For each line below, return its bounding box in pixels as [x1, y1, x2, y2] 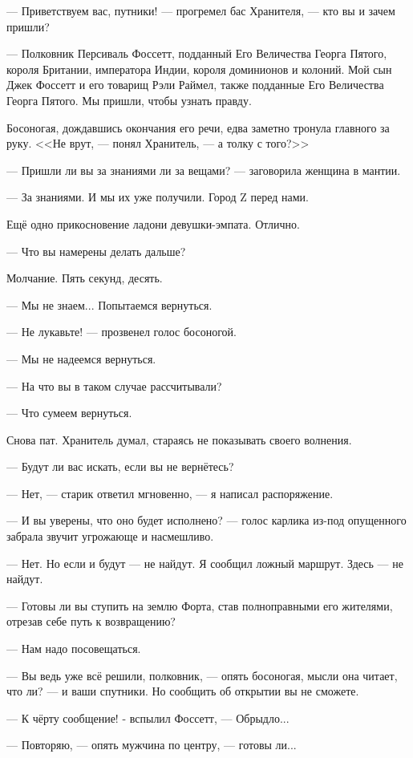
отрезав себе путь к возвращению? [6, 613, 176, 630]
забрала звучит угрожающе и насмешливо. [6, 528, 214, 545]
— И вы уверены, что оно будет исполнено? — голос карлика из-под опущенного [6, 512, 407, 529]
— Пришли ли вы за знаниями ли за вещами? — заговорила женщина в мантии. [6, 161, 401, 178]
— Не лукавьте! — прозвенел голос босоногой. [6, 323, 237, 340]
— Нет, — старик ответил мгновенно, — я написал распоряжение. [6, 484, 334, 501]
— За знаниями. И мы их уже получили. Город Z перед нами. [6, 188, 309, 205]
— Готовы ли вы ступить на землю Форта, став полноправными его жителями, [6, 597, 393, 614]
